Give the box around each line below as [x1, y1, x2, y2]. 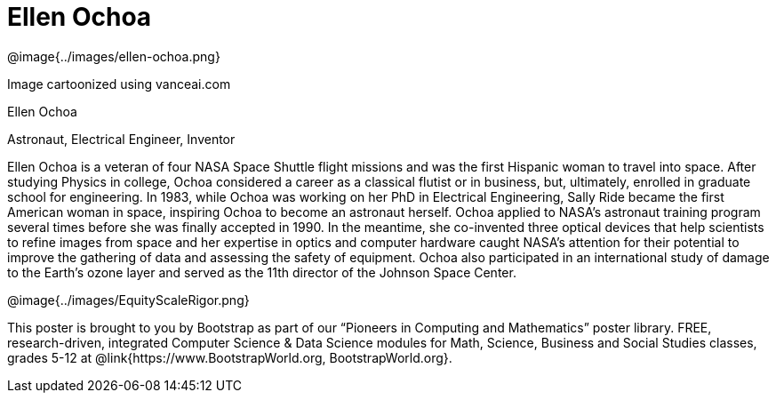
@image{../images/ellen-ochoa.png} [7, 48, 220, 64]
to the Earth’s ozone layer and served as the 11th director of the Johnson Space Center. [7, 264, 516, 280]
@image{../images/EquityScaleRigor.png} [7, 292, 250, 308]
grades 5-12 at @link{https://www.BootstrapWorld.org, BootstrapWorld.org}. [7, 349, 452, 365]
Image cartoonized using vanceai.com [7, 76, 231, 92]
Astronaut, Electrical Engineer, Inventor [7, 131, 236, 147]
